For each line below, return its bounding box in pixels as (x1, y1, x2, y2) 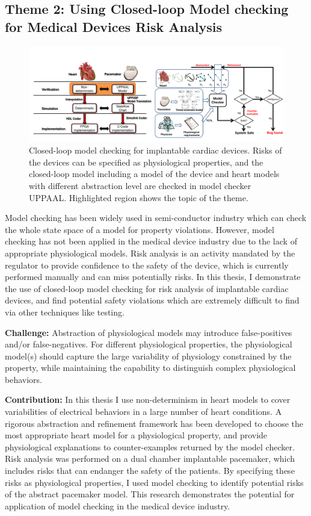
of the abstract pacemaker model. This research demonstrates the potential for (5, 488, 295, 500)
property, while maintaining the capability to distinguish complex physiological (5, 361, 296, 374)
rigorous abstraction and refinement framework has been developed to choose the (5, 417, 303, 429)
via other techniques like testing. (5, 305, 125, 318)
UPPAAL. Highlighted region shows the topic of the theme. (29, 191, 248, 204)
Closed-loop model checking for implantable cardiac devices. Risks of (29, 144, 282, 157)
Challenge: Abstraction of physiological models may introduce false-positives (5, 326, 292, 338)
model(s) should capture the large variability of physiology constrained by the (5, 349, 292, 362)
